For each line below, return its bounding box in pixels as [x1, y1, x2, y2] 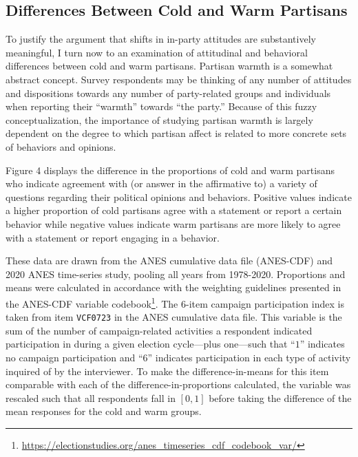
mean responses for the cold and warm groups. [6, 404, 202, 418]
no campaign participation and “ [6, 350, 143, 364]
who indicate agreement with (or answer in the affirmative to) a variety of [6, 176, 317, 191]
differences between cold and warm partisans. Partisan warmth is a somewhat [6, 59, 333, 73]
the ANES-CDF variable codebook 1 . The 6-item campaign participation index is [6, 294, 344, 310]
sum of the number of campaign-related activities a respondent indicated [6, 323, 313, 337]
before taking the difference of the [209, 390, 352, 405]
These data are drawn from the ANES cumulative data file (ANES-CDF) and [6, 253, 333, 268]
